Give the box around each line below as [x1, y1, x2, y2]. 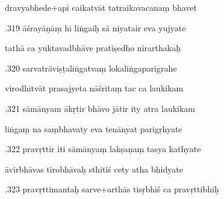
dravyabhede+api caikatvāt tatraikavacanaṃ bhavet [5, 1, 197, 13]
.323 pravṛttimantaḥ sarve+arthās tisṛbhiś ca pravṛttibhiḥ [5, 183, 219, 195]
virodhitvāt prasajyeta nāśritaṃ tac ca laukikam [5, 82, 184, 94]
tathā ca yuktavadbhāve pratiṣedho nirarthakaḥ [5, 41, 181, 54]
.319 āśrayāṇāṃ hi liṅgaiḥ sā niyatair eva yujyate [5, 21, 186, 34]
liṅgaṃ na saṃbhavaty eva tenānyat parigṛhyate [5, 122, 182, 135]
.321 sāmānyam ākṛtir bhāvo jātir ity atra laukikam [5, 102, 196, 114]
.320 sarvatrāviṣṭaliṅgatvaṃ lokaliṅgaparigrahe [5, 61, 177, 74]
